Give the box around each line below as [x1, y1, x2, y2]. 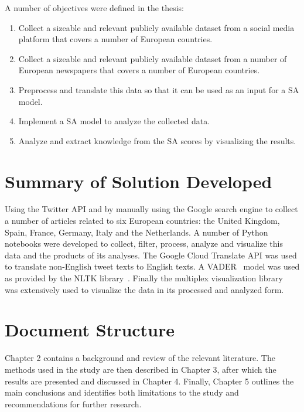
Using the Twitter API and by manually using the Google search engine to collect [5, 203, 298, 215]
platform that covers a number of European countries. [18, 33, 213, 45]
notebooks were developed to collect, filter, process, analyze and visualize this [5, 237, 283, 250]
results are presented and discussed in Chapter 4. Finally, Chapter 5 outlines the [5, 374, 294, 387]
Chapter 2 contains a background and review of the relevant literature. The [5, 352, 275, 364]
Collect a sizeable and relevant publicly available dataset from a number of [18, 52, 287, 64]
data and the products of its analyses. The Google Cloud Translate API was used [5, 248, 297, 261]
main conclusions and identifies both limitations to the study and [5, 386, 239, 399]
